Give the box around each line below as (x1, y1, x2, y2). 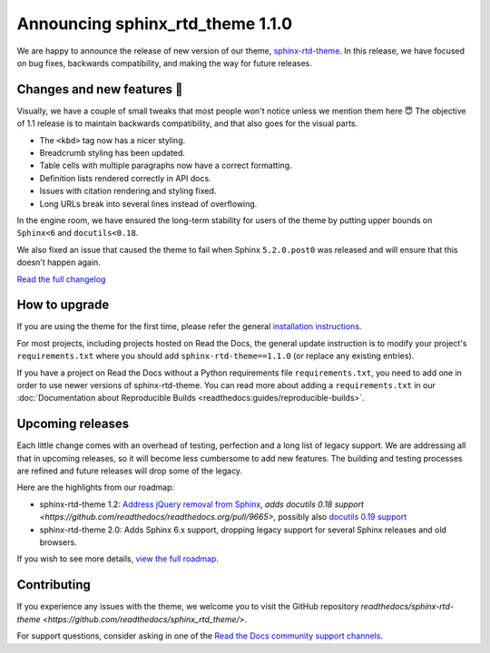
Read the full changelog (16, 273, 106, 285)
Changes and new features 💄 (16, 82, 183, 97)
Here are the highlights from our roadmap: (16, 482, 175, 493)
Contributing (16, 577, 91, 593)
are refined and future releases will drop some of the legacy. (16, 465, 243, 476)
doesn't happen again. (16, 257, 102, 268)
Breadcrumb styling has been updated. (39, 148, 186, 159)
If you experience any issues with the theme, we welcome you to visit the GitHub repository (16, 601, 359, 612)
